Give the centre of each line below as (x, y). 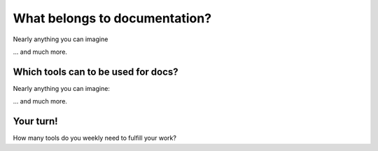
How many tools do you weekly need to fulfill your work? (94, 138)
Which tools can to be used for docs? (96, 72)
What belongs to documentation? (112, 18)
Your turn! (36, 121)
